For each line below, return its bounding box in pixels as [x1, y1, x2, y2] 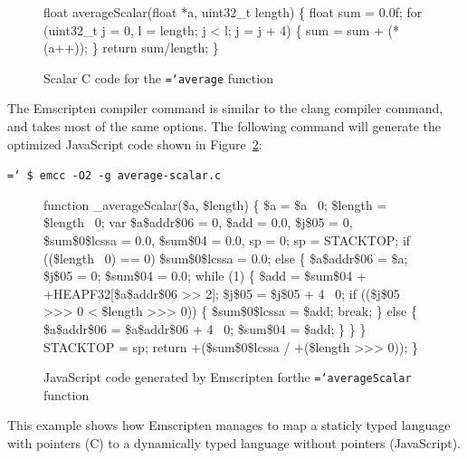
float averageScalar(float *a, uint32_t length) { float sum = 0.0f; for [43, 3, 423, 21]
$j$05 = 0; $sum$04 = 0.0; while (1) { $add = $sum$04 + [43, 266, 367, 285]
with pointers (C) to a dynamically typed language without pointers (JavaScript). [7, 434, 462, 453]
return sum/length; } [102, 38, 219, 57]
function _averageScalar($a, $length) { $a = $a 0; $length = [43, 195, 387, 214]
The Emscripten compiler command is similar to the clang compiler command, [7, 99, 443, 118]
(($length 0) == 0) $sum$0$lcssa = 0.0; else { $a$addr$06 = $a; [43, 248, 408, 267]
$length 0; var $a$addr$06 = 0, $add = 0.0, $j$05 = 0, [43, 213, 353, 232]
